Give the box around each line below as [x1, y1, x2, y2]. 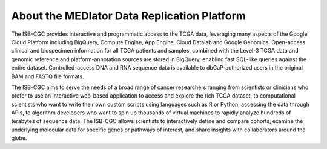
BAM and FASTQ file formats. [11, 73, 84, 80]
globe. [11, 134, 27, 142]
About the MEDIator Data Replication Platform [11, 9, 246, 22]
